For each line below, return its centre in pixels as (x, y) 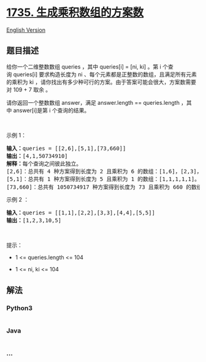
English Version (26, 30)
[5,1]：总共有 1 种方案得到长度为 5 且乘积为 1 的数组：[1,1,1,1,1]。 (103, 179)
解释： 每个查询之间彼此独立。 (44, 164)
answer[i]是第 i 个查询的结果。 (51, 110)
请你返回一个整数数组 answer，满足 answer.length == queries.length (93, 102)
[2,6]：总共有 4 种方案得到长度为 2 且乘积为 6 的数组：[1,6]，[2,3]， (104, 171)
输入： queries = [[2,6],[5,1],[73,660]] (66, 148)
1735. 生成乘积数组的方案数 (75, 13)
